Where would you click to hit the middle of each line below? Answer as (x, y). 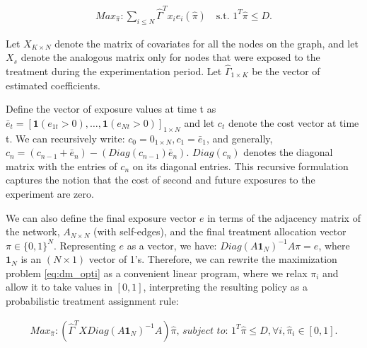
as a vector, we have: (172, 245)
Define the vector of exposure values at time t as (111, 109)
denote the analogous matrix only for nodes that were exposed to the (170, 57)
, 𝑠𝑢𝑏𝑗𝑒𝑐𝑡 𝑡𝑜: (202, 331)
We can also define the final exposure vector (101, 217)
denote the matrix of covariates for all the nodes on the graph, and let (206, 43)
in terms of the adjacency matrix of (284, 217)
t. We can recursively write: (65, 138)
